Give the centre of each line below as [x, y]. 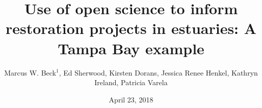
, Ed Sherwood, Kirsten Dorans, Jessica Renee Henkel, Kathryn [158, 72]
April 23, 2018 [131, 99]
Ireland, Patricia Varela [131, 82]
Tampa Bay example [131, 48]
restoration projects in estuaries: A [131, 28]
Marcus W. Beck [30, 72]
